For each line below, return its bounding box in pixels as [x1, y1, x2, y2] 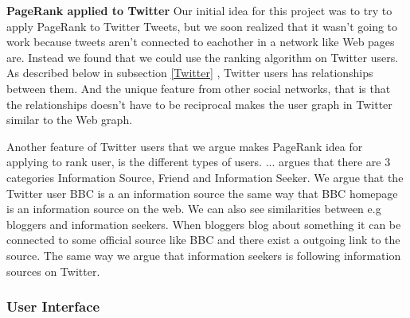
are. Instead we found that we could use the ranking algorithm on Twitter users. [6, 48, 399, 65]
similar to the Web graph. [6, 111, 133, 128]
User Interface [6, 297, 100, 316]
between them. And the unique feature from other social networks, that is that [6, 79, 391, 96]
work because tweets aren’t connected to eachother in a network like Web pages [6, 33, 395, 50]
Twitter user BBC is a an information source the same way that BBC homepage [6, 184, 398, 201]
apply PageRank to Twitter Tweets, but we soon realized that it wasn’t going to [6, 17, 398, 34]
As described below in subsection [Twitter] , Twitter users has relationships [6, 64, 373, 81]
